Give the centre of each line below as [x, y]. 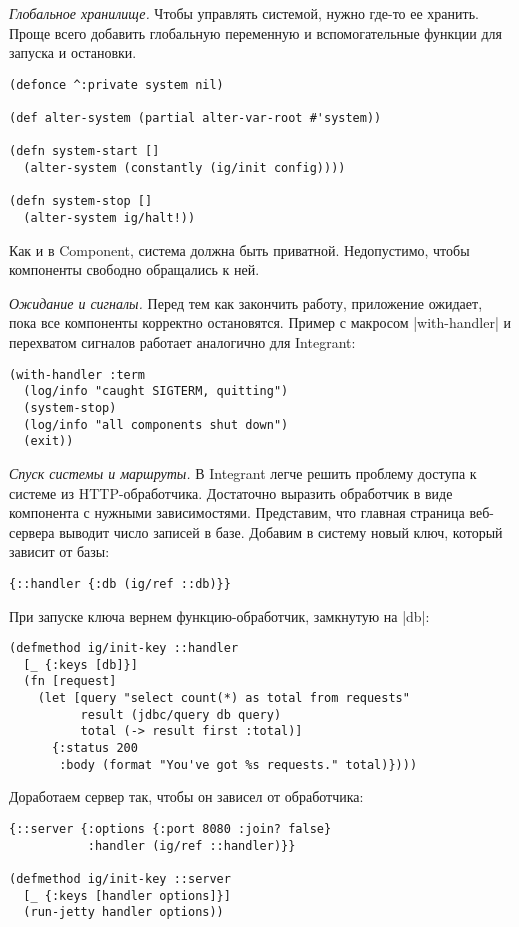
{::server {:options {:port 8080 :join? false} [170, 829]
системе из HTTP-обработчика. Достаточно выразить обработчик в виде [231, 492]
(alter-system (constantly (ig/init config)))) [184, 168]
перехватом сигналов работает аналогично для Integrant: [182, 342]
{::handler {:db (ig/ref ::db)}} [120, 583]
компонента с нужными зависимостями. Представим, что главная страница [237, 512]
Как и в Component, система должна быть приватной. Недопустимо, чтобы [239, 249]
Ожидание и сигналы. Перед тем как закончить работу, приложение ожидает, [246, 302]
